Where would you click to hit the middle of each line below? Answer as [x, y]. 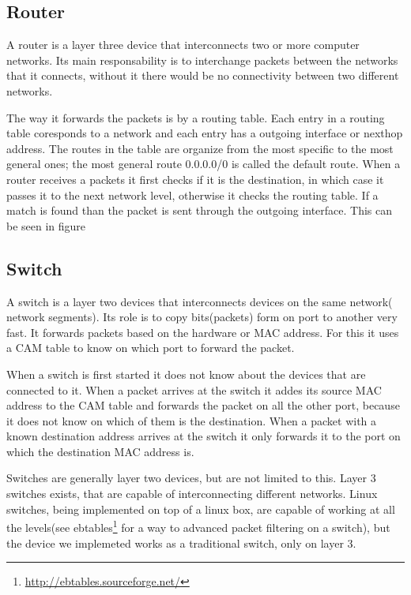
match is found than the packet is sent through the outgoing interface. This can [200, 210]
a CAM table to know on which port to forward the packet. [151, 348]
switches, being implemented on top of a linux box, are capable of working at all [201, 509]
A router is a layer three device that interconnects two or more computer [183, 45]
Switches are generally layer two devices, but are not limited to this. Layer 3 [191, 478]
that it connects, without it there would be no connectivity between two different [203, 75]
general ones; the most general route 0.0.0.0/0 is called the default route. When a [204, 164]
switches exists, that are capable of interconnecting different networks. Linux [192, 494]
